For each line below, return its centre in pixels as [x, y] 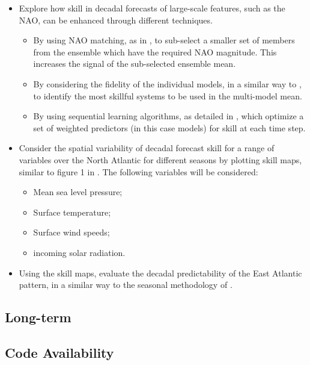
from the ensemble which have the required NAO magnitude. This [155, 51]
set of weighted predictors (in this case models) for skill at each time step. [169, 127]
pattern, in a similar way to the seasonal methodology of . [126, 285]
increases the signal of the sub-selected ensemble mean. [135, 64]
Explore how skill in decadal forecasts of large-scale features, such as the [152, 8]
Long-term [38, 317]
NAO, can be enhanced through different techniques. [116, 20]
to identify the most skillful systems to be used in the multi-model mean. [168, 95]
